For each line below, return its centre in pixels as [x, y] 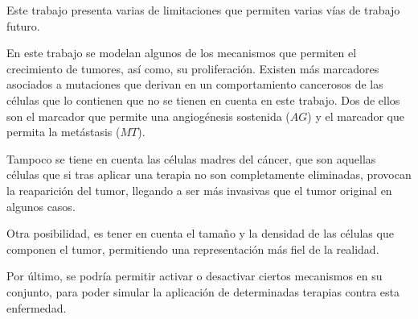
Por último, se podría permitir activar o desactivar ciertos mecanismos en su [195, 276]
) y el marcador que [356, 116]
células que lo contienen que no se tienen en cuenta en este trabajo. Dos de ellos [203, 99]
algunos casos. [41, 206]
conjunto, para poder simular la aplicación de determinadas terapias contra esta [203, 291]
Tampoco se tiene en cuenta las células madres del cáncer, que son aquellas [191, 158]
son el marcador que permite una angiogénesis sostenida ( [148, 116]
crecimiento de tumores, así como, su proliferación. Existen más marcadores [193, 68]
